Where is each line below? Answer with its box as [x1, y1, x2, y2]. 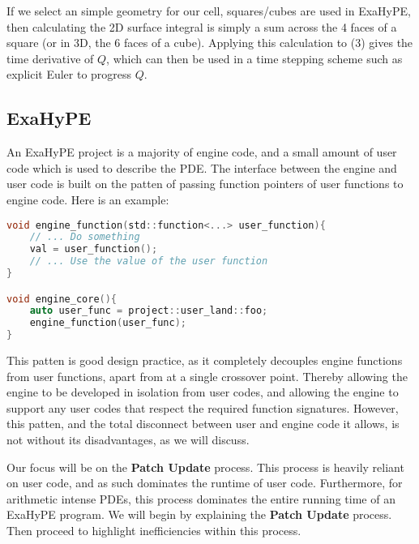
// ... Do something [29, 231, 140, 243]
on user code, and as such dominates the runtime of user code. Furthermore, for [6, 474, 403, 491]
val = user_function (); [29, 243, 158, 255]
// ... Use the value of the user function [29, 255, 268, 268]
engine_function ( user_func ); [29, 317, 186, 329]
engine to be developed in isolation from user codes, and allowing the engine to [6, 383, 399, 401]
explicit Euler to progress [6, 66, 132, 83]
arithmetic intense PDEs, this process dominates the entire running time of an [6, 490, 395, 507]
